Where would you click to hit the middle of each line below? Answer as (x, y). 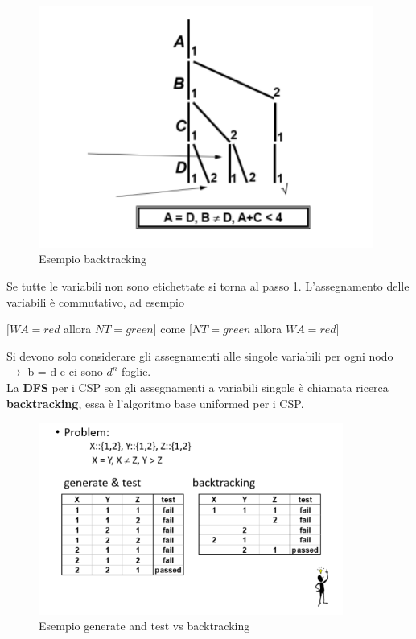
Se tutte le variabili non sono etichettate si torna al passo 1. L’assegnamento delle (208, 286)
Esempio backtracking (93, 259)
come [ (176, 329)
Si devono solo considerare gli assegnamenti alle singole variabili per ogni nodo (200, 355)
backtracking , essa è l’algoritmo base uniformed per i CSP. (155, 403)
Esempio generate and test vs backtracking (144, 626)
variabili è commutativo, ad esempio (95, 301)
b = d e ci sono (65, 371)
